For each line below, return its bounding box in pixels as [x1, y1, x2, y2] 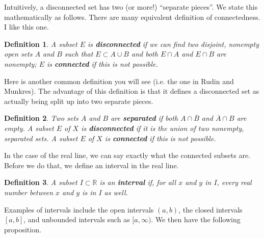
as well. [104, 187, 128, 197]
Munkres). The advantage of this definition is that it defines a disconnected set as [4, 86, 259, 96]
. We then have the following [151, 214, 241, 225]
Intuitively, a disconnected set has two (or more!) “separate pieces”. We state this [4, 2, 258, 12]
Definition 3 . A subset [4, 177, 77, 188]
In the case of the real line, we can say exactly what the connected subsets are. [4, 150, 250, 161]
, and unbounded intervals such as [23, 214, 130, 225]
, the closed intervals [178, 204, 243, 215]
